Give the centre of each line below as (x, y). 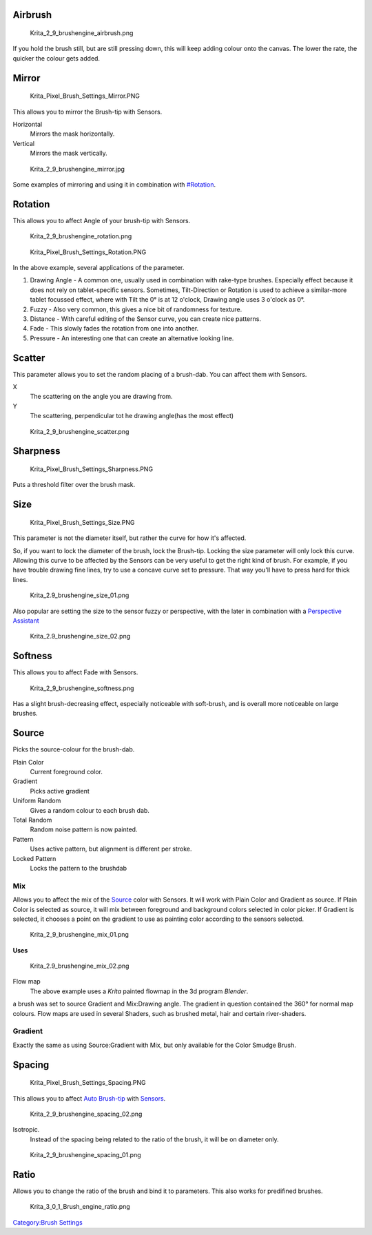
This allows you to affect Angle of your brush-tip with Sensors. (102, 220)
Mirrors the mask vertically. (69, 153)
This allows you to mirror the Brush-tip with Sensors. (87, 112)
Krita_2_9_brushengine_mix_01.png (79, 935)
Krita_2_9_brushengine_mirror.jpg (77, 169)
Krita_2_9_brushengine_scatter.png (80, 431)
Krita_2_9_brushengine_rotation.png (81, 236)
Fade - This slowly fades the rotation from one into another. (114, 329)
